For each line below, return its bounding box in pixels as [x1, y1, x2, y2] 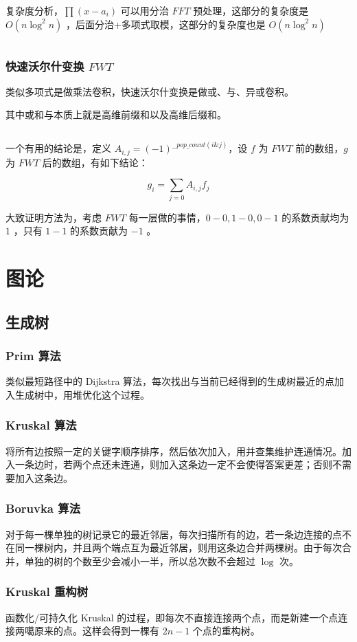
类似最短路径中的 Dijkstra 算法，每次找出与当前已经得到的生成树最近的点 [5, 374, 335, 388]
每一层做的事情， [128, 210, 206, 224]
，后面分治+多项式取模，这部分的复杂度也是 [65, 16, 266, 31]
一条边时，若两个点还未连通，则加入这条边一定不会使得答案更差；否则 [14, 457, 332, 472]
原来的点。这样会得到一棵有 [34, 623, 159, 638]
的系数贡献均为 [281, 210, 349, 224]
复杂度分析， [5, 3, 63, 17]
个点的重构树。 [192, 623, 260, 638]
